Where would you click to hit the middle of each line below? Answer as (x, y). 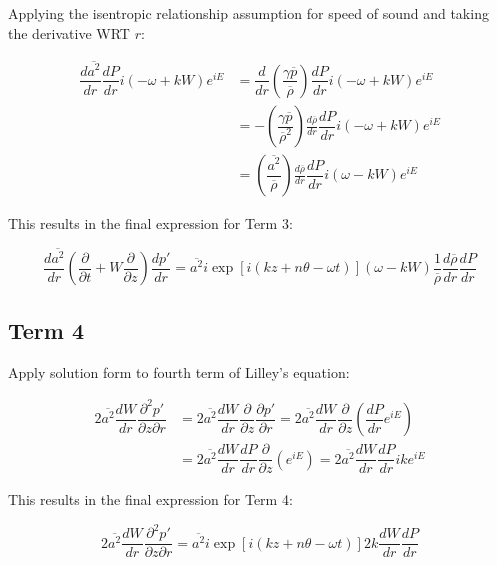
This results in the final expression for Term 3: (150, 223)
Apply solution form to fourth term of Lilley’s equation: (179, 371)
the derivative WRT (69, 32)
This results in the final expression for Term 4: (150, 499)
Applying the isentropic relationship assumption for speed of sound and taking (248, 13)
